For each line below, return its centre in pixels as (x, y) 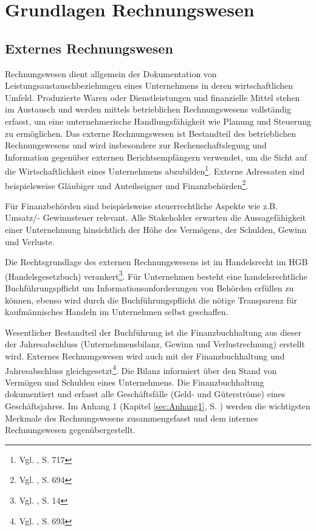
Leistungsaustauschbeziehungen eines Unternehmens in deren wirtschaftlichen (149, 85)
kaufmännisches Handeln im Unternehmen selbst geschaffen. (117, 312)
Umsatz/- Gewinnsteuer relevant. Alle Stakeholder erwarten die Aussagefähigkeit (156, 217)
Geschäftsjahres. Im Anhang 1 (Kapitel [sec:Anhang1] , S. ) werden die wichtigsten (158, 406)
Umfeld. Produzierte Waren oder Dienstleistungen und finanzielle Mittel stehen (153, 97)
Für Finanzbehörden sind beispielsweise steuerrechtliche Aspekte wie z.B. (141, 205)
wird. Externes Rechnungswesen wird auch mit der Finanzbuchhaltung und (145, 356)
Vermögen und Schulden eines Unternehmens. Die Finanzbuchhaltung (135, 382)
